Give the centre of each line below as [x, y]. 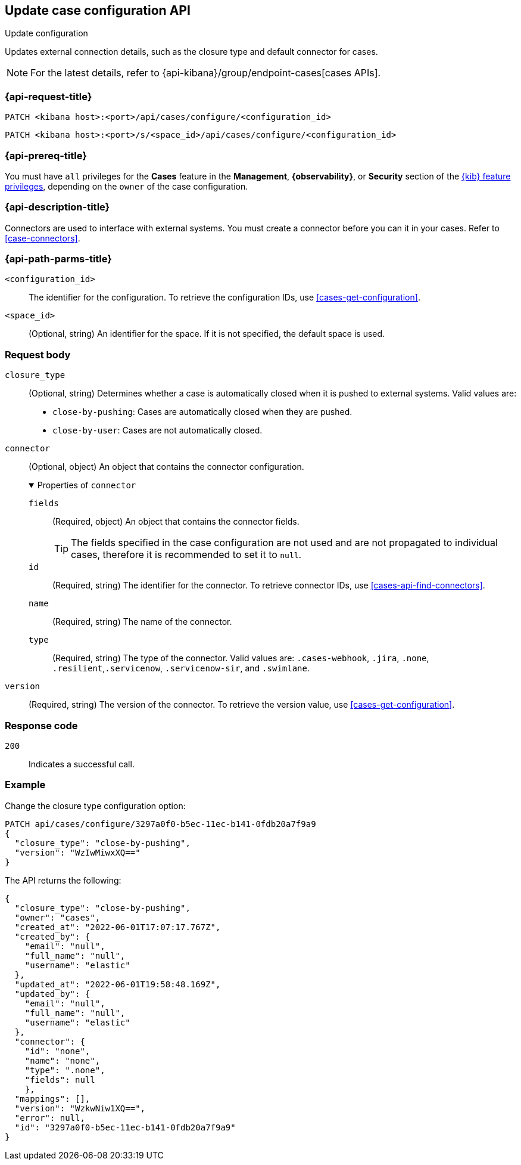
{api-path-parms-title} [58, 259]
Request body [38, 354]
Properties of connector [87, 485]
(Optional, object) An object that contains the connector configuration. [166, 467]
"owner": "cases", [57, 917]
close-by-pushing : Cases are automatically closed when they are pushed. [202, 412]
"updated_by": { [52, 994]
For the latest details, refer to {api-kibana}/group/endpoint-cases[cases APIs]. [206, 73]
